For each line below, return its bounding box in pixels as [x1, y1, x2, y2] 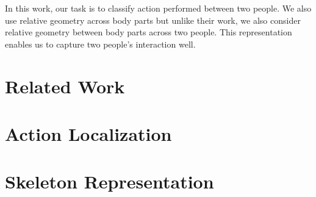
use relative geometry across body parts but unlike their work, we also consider [5, 13, 301, 26]
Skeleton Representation [5, 169, 214, 194]
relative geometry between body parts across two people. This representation [5, 26, 292, 38]
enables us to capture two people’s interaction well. [5, 37, 196, 50]
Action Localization [5, 121, 172, 146]
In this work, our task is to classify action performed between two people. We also [5, 2, 312, 14]
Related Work [5, 73, 125, 98]
